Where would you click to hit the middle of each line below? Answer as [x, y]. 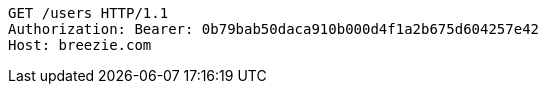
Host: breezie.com [80, 45]
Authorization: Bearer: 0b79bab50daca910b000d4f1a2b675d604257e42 [274, 29]
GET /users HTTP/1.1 [88, 13]
